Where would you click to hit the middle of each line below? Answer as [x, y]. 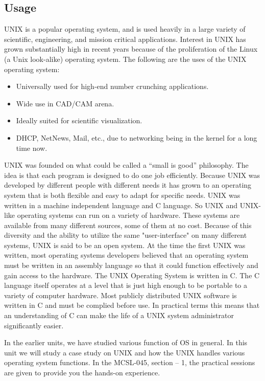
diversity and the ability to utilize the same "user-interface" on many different [126, 235]
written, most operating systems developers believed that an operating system [126, 255]
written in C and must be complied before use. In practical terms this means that [132, 305]
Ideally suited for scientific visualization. [79, 120]
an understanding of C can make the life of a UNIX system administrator [119, 315]
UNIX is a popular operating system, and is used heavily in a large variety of [125, 29]
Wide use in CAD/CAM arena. [65, 103]
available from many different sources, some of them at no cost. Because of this [128, 225]
